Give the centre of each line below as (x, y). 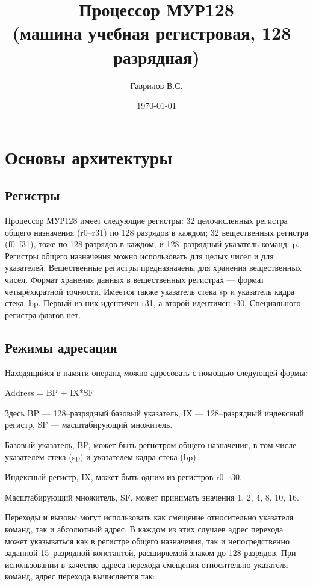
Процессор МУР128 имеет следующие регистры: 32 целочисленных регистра (146, 221)
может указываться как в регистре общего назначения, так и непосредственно (147, 541)
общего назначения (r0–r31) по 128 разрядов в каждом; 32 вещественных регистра (156, 232)
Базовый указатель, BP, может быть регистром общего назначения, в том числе (151, 445)
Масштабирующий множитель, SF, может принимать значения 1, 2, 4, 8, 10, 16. (152, 497)
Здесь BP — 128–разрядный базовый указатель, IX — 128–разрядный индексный (154, 412)
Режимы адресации (61, 347)
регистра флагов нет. (43, 314)
